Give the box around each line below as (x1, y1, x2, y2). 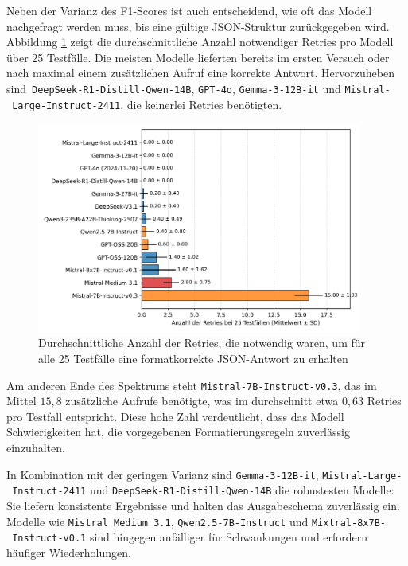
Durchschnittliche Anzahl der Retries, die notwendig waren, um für (38, 334, 366, 351)
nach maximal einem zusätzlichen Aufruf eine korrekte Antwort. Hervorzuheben (6, 64, 394, 81)
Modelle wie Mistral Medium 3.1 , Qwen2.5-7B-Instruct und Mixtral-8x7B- (6, 513, 386, 529)
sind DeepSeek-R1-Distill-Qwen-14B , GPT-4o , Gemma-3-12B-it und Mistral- (6, 80, 391, 96)
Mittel (6, 392, 37, 409)
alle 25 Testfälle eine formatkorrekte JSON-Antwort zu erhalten (38, 350, 348, 367)
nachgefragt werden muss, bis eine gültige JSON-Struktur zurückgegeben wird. (6, 18, 390, 34)
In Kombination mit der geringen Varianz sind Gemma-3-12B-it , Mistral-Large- (6, 466, 402, 482)
